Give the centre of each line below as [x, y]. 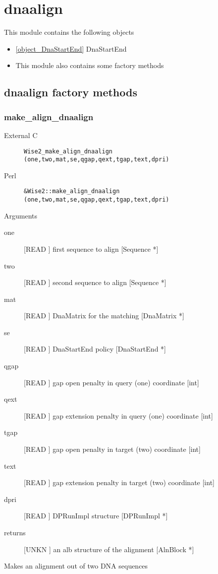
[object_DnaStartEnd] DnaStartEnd [71, 48]
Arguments [21, 215]
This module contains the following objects [69, 32]
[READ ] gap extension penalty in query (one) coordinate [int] [118, 415]
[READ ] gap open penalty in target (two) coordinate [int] [112, 449]
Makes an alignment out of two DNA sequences [76, 566]
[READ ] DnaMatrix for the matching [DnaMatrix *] [104, 316]
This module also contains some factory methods [90, 65]
